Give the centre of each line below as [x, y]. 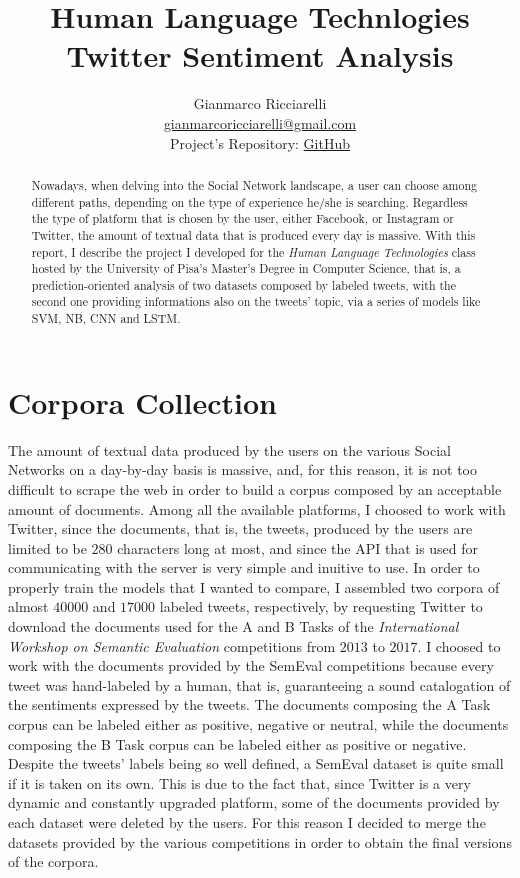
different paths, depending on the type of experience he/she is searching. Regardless [249, 201]
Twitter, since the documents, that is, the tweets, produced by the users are [240, 528]
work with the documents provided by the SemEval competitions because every [251, 665]
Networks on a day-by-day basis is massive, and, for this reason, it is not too [242, 469]
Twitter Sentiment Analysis [260, 55]
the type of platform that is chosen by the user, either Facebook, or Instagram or [242, 218]
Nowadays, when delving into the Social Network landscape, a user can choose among [254, 184]
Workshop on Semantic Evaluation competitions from [172, 645]
